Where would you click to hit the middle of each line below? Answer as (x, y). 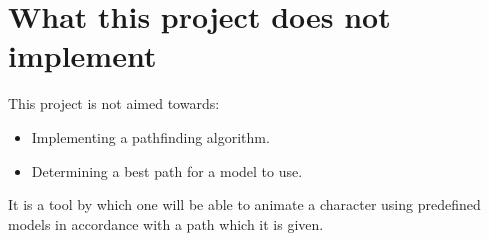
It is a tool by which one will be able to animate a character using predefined (244, 204)
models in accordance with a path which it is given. (166, 223)
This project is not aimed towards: (114, 103)
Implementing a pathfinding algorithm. (150, 136)
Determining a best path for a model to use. (167, 170)
